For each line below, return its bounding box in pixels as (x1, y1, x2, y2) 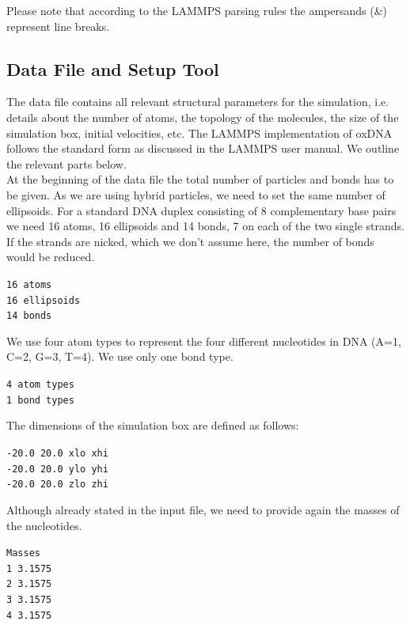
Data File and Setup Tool (6, 56, 219, 81)
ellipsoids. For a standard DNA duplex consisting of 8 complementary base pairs (6, 202, 397, 218)
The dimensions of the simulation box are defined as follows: (6, 417, 299, 434)
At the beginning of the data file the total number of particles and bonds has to (6, 171, 394, 187)
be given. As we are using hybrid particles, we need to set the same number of (6, 186, 385, 203)
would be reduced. (6, 248, 95, 265)
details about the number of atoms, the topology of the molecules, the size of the (6, 108, 399, 125)
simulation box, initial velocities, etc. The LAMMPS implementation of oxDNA (6, 124, 393, 141)
